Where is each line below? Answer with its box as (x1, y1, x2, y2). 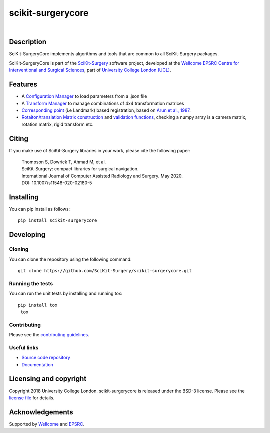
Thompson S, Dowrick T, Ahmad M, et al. (21, 159, 106, 165)
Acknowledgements (9, 408, 73, 416)
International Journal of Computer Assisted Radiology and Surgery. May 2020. (21, 173, 183, 179)
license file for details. (9, 395, 55, 401)
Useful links (9, 344, 39, 351)
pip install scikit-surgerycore (18, 218, 97, 223)
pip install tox (18, 302, 58, 308)
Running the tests (9, 280, 53, 287)
